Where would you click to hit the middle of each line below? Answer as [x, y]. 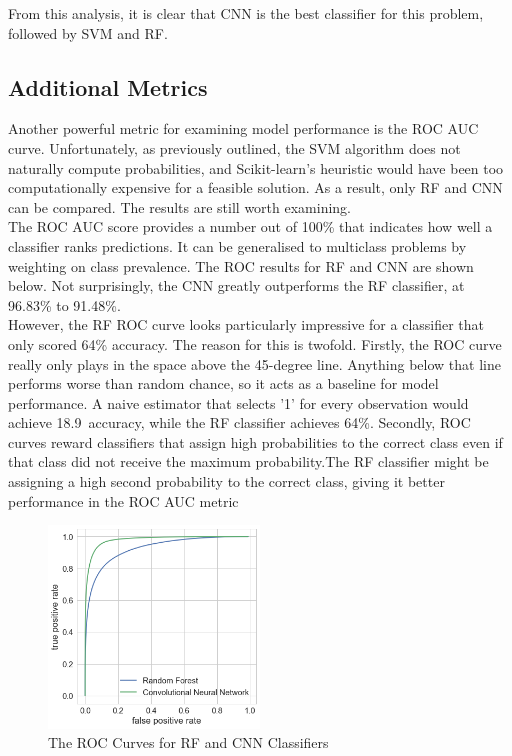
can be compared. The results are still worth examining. [179, 206]
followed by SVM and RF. [88, 32]
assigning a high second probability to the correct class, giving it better [226, 481]
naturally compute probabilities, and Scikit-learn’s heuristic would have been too [256, 167]
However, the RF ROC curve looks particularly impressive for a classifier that [246, 324]
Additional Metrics [108, 86]
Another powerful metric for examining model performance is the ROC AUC [243, 128]
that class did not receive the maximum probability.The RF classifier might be [248, 461]
